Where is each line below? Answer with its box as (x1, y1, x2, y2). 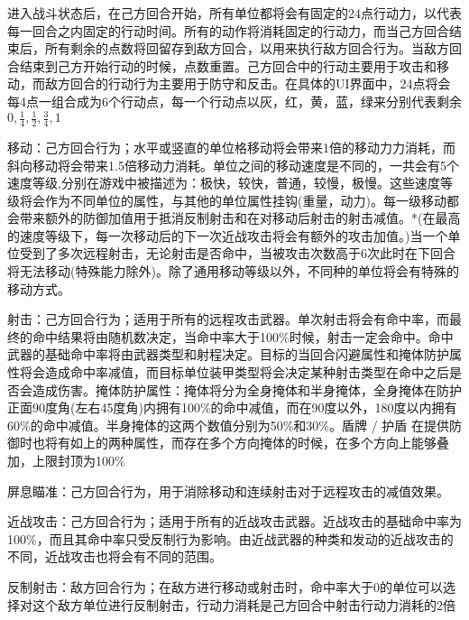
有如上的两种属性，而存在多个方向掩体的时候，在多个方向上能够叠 (57, 433, 449, 452)
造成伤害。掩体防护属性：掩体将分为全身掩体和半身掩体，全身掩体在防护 (32, 380, 462, 399)
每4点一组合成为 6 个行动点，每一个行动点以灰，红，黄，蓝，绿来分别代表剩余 (7, 91, 462, 110)
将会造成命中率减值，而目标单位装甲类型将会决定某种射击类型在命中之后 (19, 363, 449, 382)
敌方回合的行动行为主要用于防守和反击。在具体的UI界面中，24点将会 (44, 74, 451, 93)
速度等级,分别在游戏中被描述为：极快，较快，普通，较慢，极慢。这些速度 (7, 173, 440, 192)
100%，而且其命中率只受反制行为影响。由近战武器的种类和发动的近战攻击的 (7, 529, 454, 548)
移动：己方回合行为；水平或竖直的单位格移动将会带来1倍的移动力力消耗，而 (7, 137, 455, 156)
